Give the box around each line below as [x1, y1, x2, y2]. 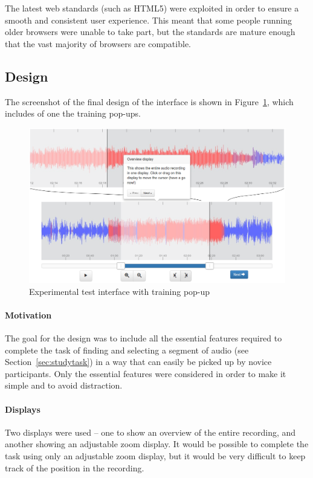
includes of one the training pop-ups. [5, 107, 141, 120]
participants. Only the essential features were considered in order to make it [5, 367, 286, 379]
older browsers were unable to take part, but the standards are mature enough [5, 25, 295, 38]
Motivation [5, 308, 52, 321]
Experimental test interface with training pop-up [29, 285, 210, 297]
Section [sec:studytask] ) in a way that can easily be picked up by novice [5, 355, 272, 368]
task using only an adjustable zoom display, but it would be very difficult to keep [5, 450, 306, 462]
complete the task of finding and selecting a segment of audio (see [5, 343, 249, 356]
